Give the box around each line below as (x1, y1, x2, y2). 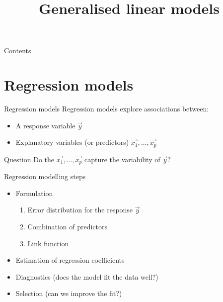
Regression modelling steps (4, 171, 86, 182)
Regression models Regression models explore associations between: (4, 103, 209, 114)
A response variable (15, 120, 75, 130)
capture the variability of (84, 154, 160, 164)
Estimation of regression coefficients (15, 255, 125, 265)
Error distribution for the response (27, 204, 133, 215)
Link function (27, 238, 69, 248)
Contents (4, 45, 31, 56)
